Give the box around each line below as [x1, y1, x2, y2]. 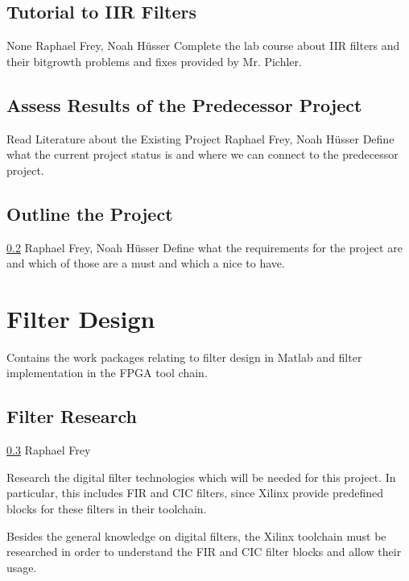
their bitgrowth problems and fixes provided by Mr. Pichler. [6, 52, 302, 69]
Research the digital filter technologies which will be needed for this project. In [6, 468, 396, 485]
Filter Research [6, 404, 138, 429]
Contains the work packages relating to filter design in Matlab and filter [6, 348, 362, 365]
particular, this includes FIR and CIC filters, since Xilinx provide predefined [6, 484, 383, 501]
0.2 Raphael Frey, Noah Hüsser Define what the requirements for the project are [6, 239, 403, 255]
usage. [6, 558, 37, 575]
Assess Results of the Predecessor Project [6, 92, 362, 117]
